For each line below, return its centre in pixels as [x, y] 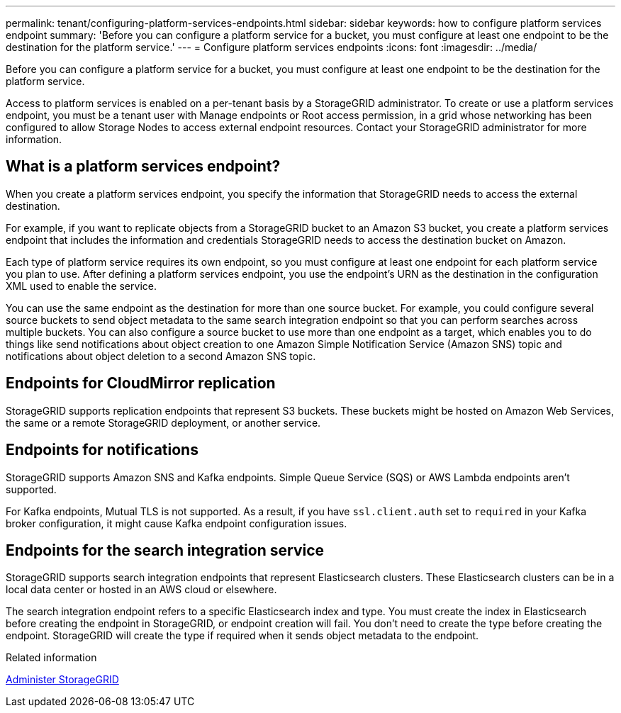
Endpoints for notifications [102, 450]
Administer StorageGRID [62, 680]
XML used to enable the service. [81, 286]
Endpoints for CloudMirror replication [141, 383]
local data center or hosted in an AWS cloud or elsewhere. [141, 590]
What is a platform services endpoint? [143, 167]
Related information [51, 658]
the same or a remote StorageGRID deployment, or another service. [163, 422]
